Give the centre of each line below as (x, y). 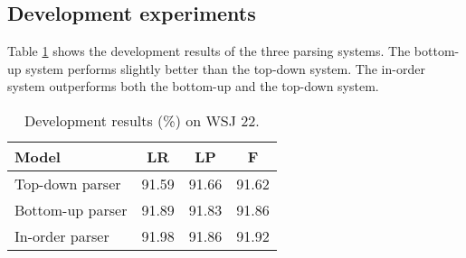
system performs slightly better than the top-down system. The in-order (225, 68)
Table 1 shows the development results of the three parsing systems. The (209, 51)
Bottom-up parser (71, 209)
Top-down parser (68, 183)
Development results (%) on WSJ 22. (142, 120)
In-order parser (62, 235)
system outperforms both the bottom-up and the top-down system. (193, 86)
